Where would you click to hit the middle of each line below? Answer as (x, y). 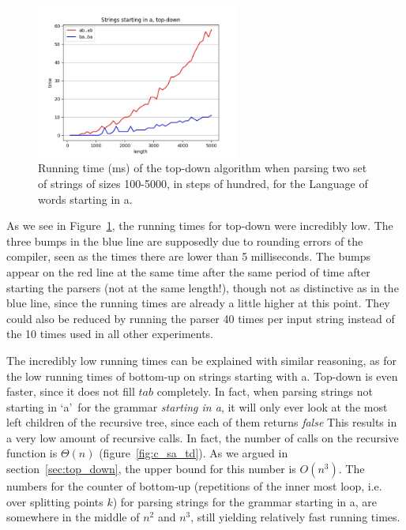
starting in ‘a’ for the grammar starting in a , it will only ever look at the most (197, 406)
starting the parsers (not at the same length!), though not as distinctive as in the (203, 287)
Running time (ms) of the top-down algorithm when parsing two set (203, 168)
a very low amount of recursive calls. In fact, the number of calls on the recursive (203, 437)
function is (32, 453)
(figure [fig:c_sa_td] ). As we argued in (194, 453)
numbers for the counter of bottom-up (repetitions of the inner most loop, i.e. (194, 486)
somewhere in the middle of (73, 517)
